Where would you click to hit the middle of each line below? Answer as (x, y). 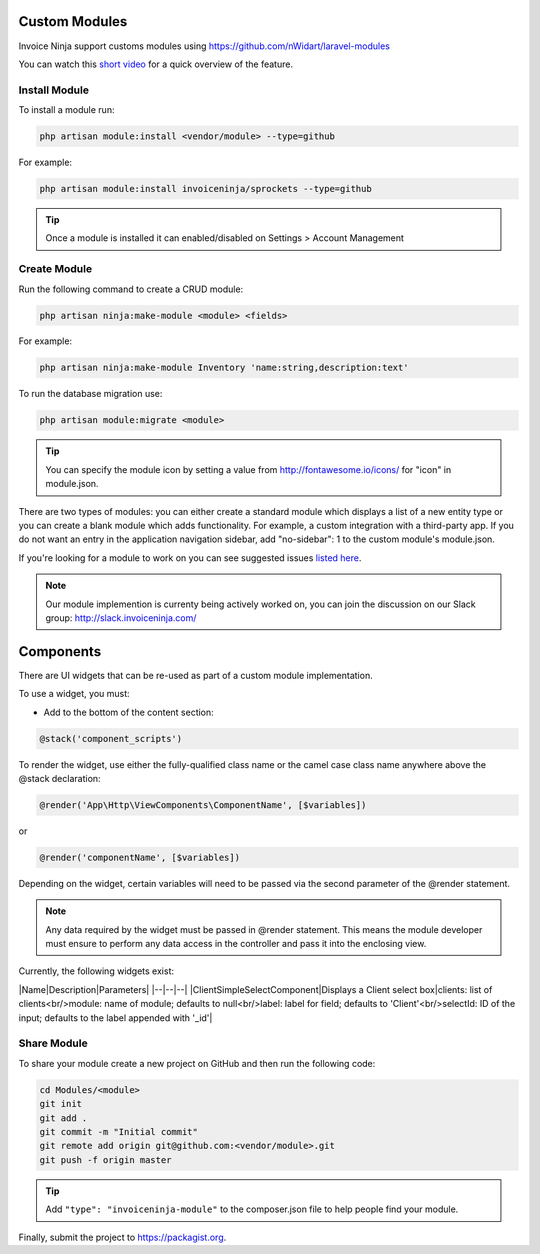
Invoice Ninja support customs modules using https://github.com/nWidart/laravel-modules (204, 46)
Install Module (54, 90)
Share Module (53, 1043)
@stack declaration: (59, 778)
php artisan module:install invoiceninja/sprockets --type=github (205, 188)
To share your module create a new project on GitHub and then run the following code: (197, 1063)
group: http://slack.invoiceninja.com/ (121, 617)
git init (61, 1104)
